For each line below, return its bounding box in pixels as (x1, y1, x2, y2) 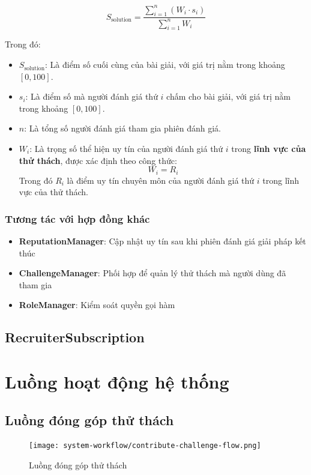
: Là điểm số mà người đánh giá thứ (25, 90, 158, 103)
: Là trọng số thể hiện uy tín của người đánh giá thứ (29, 142, 223, 155)
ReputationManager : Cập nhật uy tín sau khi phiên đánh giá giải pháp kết (19, 235, 306, 247)
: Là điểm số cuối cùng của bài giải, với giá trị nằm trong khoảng (44, 58, 285, 71)
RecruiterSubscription (5, 328, 145, 346)
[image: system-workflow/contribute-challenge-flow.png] (29, 441, 261, 450)
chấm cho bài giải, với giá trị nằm (166, 90, 291, 103)
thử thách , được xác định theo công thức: (19, 154, 177, 166)
